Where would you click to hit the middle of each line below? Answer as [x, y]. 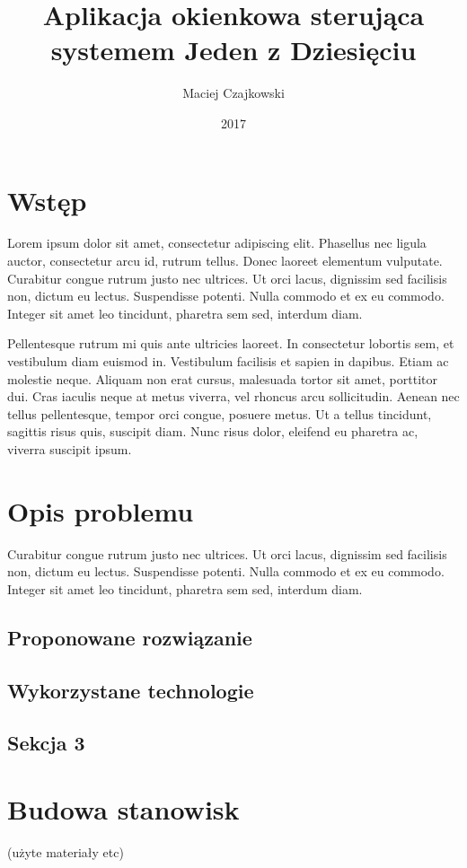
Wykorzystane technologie [131, 690]
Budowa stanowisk [123, 809]
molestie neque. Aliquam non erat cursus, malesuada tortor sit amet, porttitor [222, 378]
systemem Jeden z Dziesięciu [233, 50]
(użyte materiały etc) [66, 851]
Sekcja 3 [46, 743]
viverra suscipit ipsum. [70, 448]
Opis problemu [101, 510]
